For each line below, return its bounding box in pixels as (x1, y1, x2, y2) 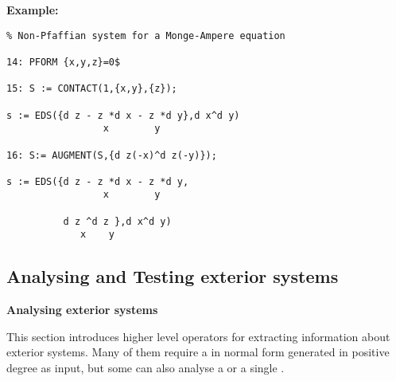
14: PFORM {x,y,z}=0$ (6, 56, 121, 68)
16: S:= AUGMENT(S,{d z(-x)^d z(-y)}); (6, 149, 217, 161)
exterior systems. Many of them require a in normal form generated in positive (6, 344, 390, 360)
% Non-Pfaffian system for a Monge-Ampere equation (6, 29, 285, 41)
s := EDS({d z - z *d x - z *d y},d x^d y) (6, 109, 240, 121)
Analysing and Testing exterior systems (6, 264, 339, 289)
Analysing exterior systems (6, 301, 158, 318)
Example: (6, 2, 59, 18)
